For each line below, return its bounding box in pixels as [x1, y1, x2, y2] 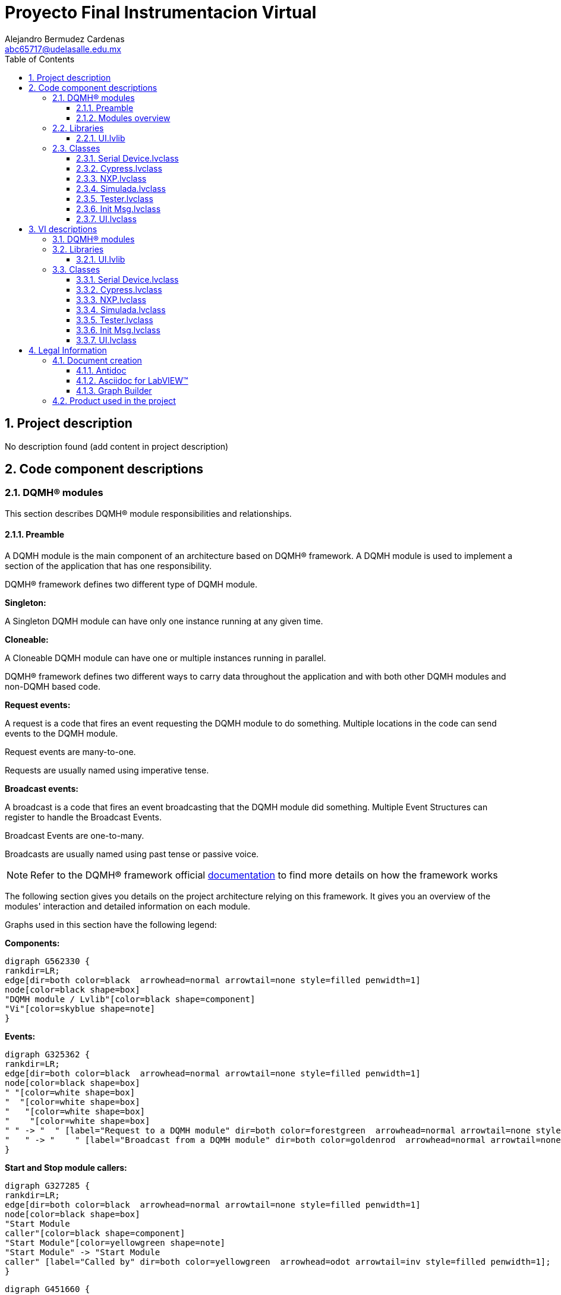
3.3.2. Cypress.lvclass [76, 284, 162, 295]
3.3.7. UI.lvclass [76, 334, 137, 345]
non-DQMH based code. [5, 681, 100, 692]
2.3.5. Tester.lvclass [76, 193, 153, 204]
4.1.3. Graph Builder [76, 385, 152, 396]
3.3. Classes [52, 264, 100, 274]
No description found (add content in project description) [5, 441, 229, 451]
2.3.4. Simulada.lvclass [76, 183, 166, 194]
